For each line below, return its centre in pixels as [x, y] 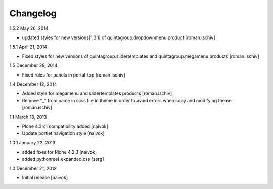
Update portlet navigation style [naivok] [63, 133]
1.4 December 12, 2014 [33, 84]
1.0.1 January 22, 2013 [32, 142]
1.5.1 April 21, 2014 [28, 47]
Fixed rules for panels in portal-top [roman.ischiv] [74, 75]
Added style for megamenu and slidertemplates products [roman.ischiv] [97, 93]
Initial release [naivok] [45, 178]
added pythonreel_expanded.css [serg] [63, 159]
